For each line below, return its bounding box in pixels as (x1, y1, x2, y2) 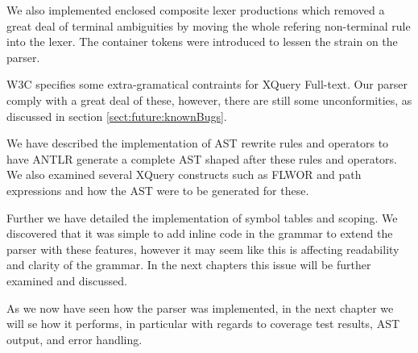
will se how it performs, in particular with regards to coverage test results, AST (6, 315, 400, 332)
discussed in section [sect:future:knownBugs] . (6, 107, 227, 124)
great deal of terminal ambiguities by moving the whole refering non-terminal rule (6, 17, 411, 34)
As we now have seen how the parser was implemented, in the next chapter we (6, 299, 394, 316)
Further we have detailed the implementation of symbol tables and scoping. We (6, 209, 398, 226)
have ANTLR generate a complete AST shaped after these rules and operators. (6, 150, 398, 167)
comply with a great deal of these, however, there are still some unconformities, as (6, 91, 412, 108)
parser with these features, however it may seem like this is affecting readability (6, 240, 399, 257)
